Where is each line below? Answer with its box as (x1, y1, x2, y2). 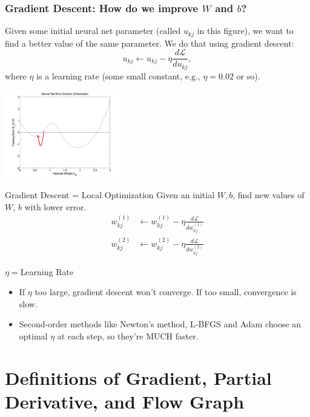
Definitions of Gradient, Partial (5, 365, 272, 390)
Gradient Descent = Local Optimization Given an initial (5, 188, 215, 201)
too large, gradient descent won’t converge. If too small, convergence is (35, 285, 297, 298)
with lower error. (24, 200, 87, 213)
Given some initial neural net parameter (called (5, 24, 181, 37)
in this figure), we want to (197, 24, 294, 37)
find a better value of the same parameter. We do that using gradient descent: (5, 36, 294, 49)
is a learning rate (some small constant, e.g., (36, 69, 200, 82)
